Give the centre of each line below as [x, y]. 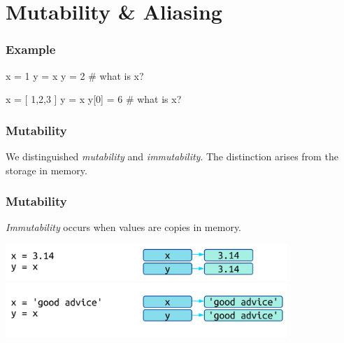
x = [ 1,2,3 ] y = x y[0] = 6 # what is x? [94, 99]
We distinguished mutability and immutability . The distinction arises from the [172, 156]
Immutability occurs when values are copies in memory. [124, 227]
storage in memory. [46, 170]
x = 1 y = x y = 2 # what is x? [75, 75]
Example [31, 49]
